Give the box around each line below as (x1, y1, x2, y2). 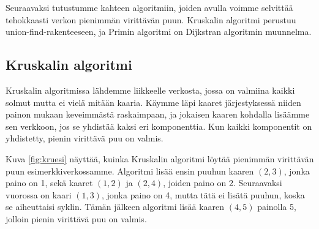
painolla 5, (257, 200, 296, 213)
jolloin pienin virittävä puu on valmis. (6, 212, 147, 225)
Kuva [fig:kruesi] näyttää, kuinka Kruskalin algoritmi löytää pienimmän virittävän (6, 152, 314, 165)
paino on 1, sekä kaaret (6, 176, 93, 189)
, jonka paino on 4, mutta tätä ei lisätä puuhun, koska (101, 188, 305, 201)
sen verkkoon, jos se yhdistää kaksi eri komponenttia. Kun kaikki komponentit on (6, 119, 312, 132)
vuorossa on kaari (6, 188, 72, 201)
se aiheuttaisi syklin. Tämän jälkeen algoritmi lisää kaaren (6, 200, 225, 213)
